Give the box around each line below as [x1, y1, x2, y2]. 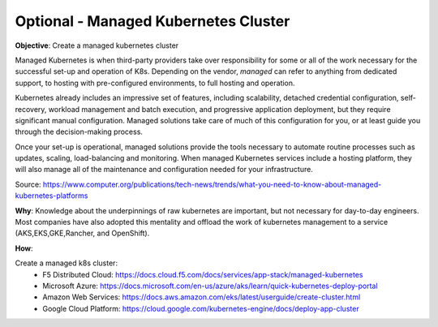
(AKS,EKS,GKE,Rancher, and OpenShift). [15, 228, 150, 239]
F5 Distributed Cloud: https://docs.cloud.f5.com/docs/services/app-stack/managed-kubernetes [42, 269, 363, 279]
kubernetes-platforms [15, 191, 88, 200]
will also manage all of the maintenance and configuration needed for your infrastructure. [15, 165, 314, 174]
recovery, [15, 104, 47, 114]
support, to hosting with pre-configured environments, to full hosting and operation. [15, 78, 295, 88]
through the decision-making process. [15, 127, 144, 137]
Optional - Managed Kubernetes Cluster [15, 12, 290, 30]
